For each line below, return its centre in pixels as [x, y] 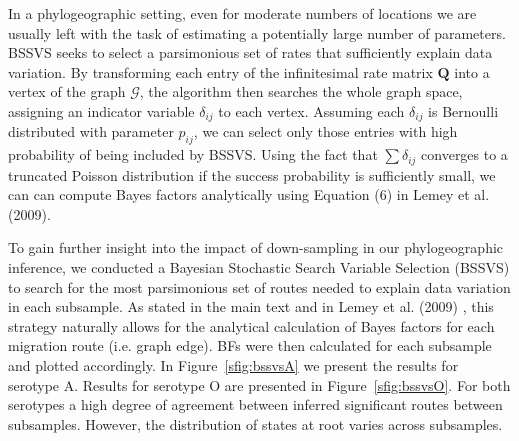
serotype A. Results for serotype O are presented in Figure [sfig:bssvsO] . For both [259, 384]
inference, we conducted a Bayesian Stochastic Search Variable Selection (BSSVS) [259, 267]
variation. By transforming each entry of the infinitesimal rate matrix [220, 71]
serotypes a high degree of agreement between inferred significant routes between [255, 404]
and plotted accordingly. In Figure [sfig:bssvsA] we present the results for [233, 365]
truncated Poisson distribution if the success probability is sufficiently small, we [252, 174]
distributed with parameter [91, 131]
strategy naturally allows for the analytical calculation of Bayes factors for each [251, 325]
